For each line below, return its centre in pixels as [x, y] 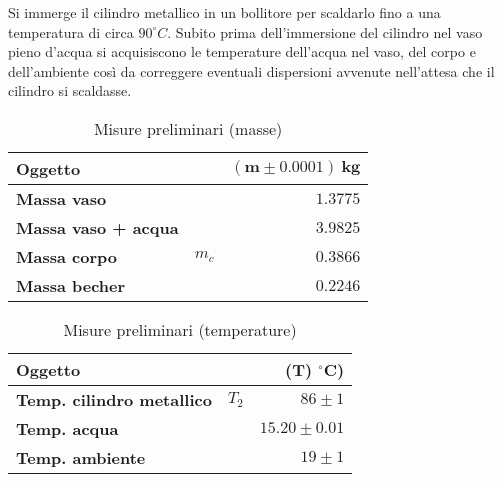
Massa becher [71, 285]
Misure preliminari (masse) [188, 128]
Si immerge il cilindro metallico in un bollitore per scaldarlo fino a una [224, 12]
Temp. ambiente [81, 457]
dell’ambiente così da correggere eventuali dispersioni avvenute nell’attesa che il [251, 70]
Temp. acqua [67, 428]
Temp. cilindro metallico [114, 399]
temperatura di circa [71, 31]
